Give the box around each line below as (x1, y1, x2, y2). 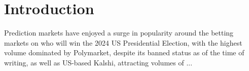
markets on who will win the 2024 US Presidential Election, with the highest (4, 37, 242, 48)
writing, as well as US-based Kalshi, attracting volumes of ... (4, 57, 193, 67)
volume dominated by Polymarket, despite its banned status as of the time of (4, 47, 244, 58)
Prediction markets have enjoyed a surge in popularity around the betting (4, 27, 234, 38)
